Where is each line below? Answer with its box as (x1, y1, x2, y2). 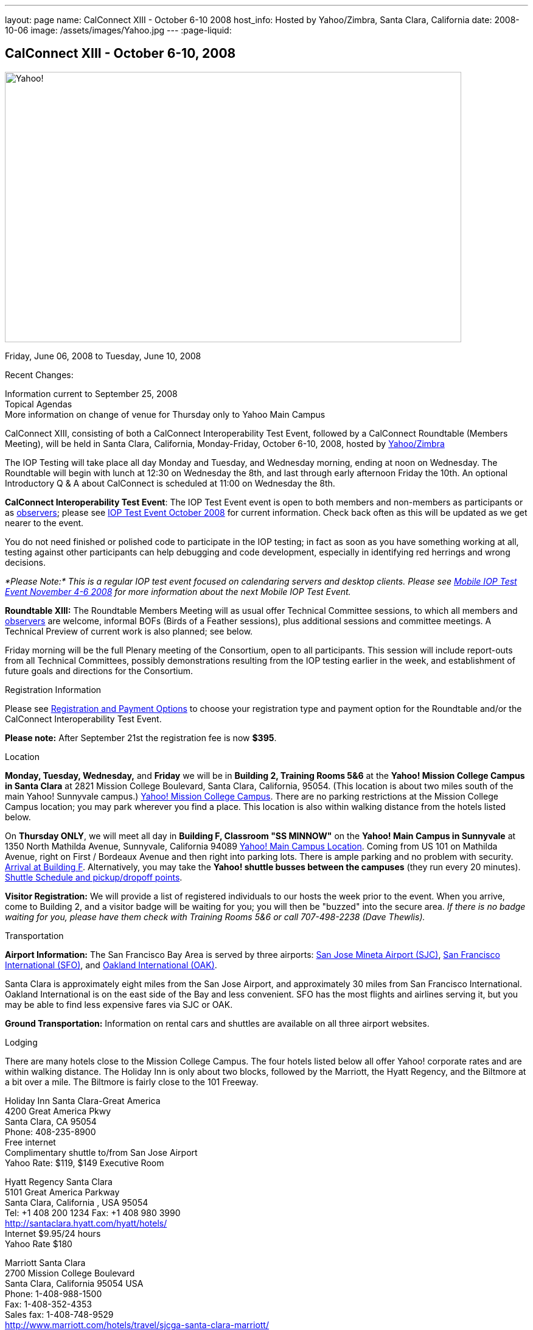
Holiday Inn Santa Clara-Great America (5, 1095, 161, 1106)
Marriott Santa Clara (5, 1257, 86, 1268)
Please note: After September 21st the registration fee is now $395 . (5, 732, 277, 743)
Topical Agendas (5, 398, 72, 409)
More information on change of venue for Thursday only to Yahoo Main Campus (5, 409, 326, 420)
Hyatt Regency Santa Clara (5, 1176, 113, 1187)
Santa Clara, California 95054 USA (5, 1278, 144, 1289)
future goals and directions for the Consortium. (5, 665, 193, 676)
